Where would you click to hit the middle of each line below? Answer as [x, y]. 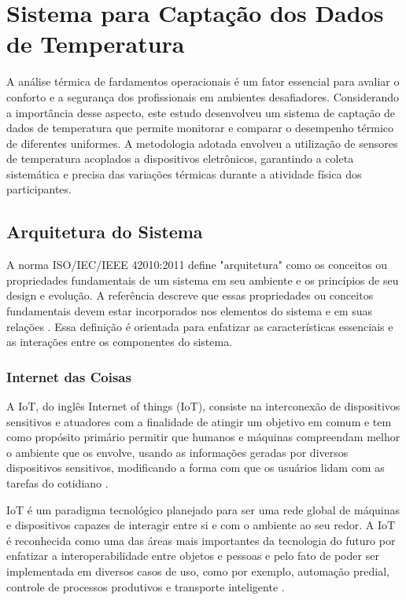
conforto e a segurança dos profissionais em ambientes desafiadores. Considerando [203, 96]
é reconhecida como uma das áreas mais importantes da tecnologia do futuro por [201, 540]
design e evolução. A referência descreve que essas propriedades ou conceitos [190, 295]
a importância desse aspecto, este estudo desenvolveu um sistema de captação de [201, 112]
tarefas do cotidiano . [57, 483]
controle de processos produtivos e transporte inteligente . [146, 586]
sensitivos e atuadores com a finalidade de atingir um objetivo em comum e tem [199, 421]
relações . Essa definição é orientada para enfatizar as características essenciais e [200, 326]
